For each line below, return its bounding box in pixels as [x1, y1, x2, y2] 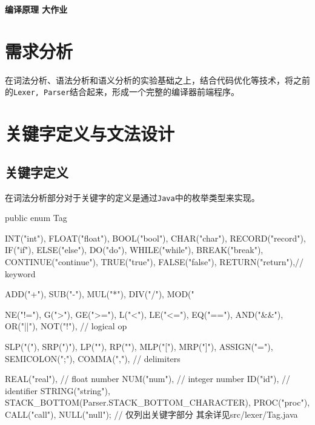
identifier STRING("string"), [5, 384, 110, 397]
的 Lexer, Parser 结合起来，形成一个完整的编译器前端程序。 [5, 85, 240, 98]
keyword [5, 267, 36, 280]
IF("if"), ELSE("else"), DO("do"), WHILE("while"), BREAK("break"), [5, 243, 264, 256]
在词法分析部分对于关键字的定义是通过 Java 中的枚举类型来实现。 [5, 191, 260, 203]
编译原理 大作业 [5, 3, 68, 15]
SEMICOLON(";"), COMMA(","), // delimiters [5, 352, 181, 364]
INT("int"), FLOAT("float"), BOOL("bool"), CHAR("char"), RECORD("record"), [5, 231, 306, 244]
